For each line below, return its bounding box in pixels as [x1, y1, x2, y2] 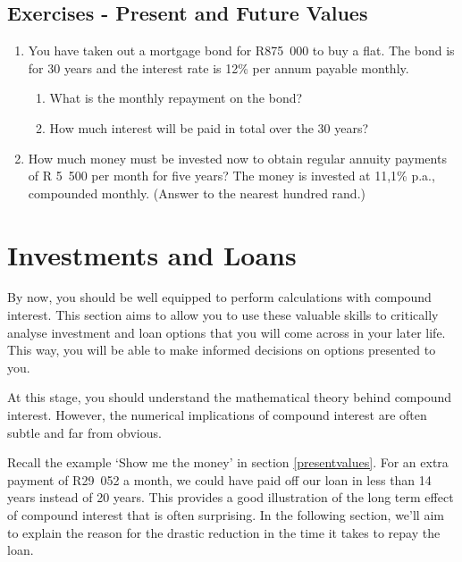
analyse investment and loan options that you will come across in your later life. [7, 323, 446, 341]
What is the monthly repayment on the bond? [49, 88, 303, 107]
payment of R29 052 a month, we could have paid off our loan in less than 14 [7, 470, 432, 489]
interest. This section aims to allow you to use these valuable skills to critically [7, 306, 439, 324]
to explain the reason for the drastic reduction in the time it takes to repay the [7, 523, 441, 541]
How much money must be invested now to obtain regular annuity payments [28, 148, 447, 167]
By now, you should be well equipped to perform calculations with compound [7, 288, 432, 306]
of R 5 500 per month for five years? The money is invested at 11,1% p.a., [28, 166, 435, 185]
